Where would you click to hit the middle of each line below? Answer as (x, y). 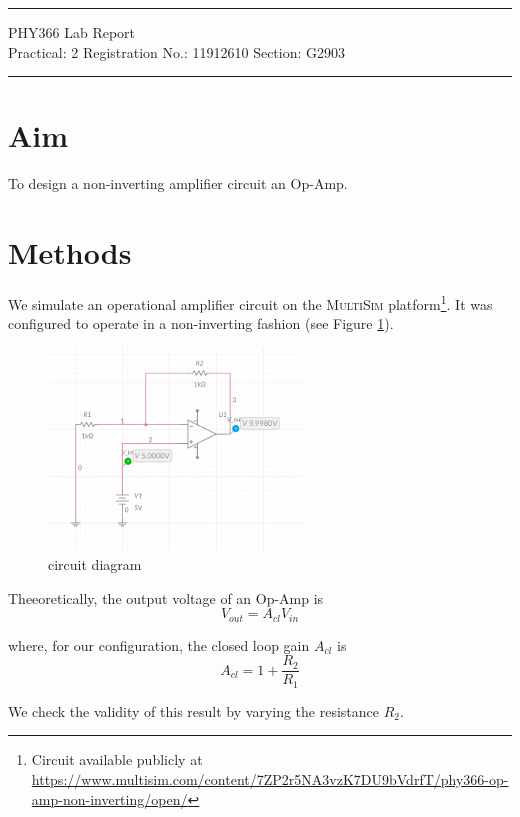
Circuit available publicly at (117, 759)
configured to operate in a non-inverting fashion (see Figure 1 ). (201, 323)
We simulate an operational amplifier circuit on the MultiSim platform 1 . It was (250, 302)
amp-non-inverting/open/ (109, 798)
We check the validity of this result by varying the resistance (194, 710)
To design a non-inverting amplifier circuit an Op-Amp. (178, 183)
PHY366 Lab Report (72, 32)
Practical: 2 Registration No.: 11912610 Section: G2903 (177, 51)
